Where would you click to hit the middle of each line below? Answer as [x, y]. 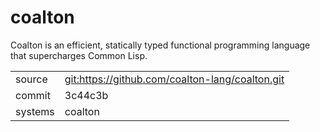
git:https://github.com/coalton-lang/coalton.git [174, 79]
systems [35, 111]
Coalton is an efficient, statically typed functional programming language [160, 45]
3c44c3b [86, 95]
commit [33, 95]
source [31, 79]
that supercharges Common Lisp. [79, 55]
